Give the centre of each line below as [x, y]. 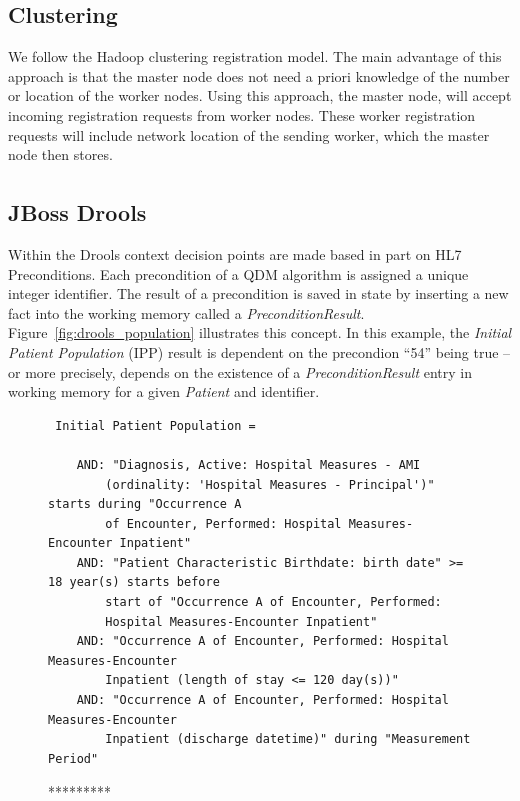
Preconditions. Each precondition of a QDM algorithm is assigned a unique [238, 273]
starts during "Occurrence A [145, 504]
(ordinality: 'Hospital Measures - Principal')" [270, 484]
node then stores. [60, 154]
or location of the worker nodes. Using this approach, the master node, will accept [260, 95]
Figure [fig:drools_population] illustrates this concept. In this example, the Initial [260, 332]
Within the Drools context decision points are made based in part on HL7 [235, 253]
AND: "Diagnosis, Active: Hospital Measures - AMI [248, 464]
